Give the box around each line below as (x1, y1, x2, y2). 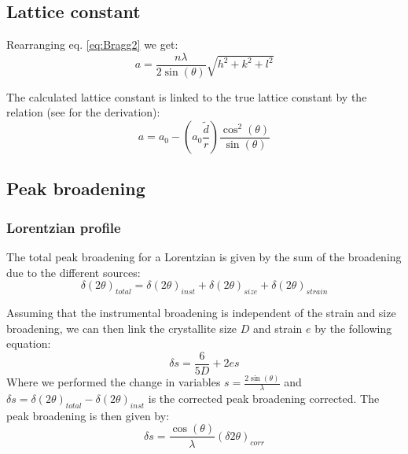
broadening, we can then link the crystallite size (6, 319, 237, 336)
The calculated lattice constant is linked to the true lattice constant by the (6, 88, 367, 105)
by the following (314, 319, 392, 336)
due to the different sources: (6, 264, 141, 280)
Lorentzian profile (6, 217, 121, 237)
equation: (6, 335, 51, 352)
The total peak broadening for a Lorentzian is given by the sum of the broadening (6, 249, 402, 265)
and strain (252, 319, 303, 336)
